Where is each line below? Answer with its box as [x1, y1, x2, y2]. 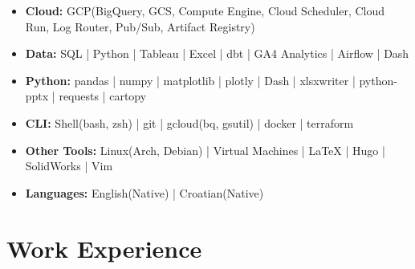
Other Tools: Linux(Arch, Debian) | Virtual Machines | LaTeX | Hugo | [25, 141, 385, 158]
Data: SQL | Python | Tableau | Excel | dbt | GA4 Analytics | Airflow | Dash [25, 45, 409, 62]
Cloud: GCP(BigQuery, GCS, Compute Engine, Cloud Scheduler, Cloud [25, 2, 385, 18]
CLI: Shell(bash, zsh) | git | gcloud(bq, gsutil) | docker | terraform [25, 114, 354, 131]
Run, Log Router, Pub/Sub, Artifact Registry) [25, 18, 255, 35]
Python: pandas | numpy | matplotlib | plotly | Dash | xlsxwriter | [25, 71, 356, 88]
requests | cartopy [59, 88, 147, 104]
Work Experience [6, 231, 202, 264]
